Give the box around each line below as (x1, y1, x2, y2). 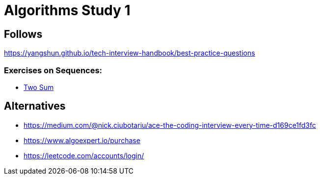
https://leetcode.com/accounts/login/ (24, 151, 144, 160)
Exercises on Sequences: (4, 65, 103, 75)
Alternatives (4, 100, 66, 113)
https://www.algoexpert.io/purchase (24, 136, 140, 145)
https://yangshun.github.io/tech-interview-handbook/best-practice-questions (4, 49, 255, 58)
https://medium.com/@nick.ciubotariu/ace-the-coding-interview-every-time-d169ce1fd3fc (24, 120, 316, 129)
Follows (4, 28, 43, 40)
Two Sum (24, 83, 54, 91)
